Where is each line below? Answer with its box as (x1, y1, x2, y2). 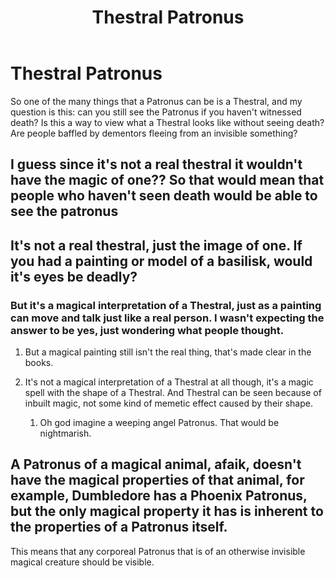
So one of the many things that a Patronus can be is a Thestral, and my (10, 95, 303, 107)
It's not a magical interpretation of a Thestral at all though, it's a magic (24, 376, 314, 388)
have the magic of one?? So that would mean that (10, 172, 325, 189)
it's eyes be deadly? (10, 268, 138, 285)
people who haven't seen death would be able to (10, 187, 318, 205)
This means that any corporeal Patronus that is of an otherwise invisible (10, 545, 306, 557)
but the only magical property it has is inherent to (10, 503, 324, 520)
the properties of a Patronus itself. (10, 519, 228, 536)
